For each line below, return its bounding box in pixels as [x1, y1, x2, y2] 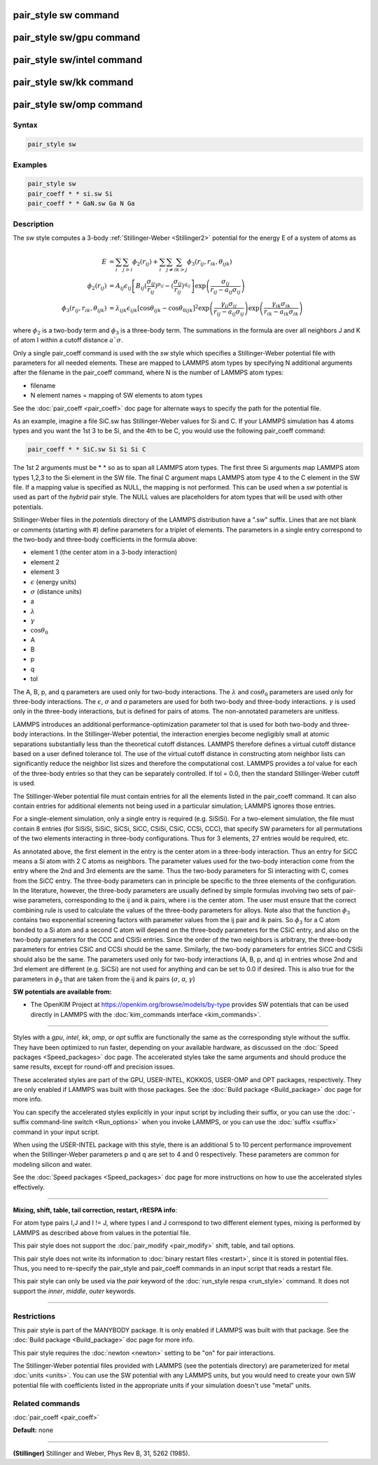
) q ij [181, 281, 191, 290]
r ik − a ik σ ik [263, 308, 299, 318]
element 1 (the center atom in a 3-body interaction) [30, 548, 178, 557]
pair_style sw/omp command [13, 99, 143, 111]
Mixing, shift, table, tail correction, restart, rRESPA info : [13, 1206, 178, 1214]
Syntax [13, 120, 38, 130]
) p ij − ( [155, 281, 174, 290]
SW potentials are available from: [13, 987, 112, 996]
